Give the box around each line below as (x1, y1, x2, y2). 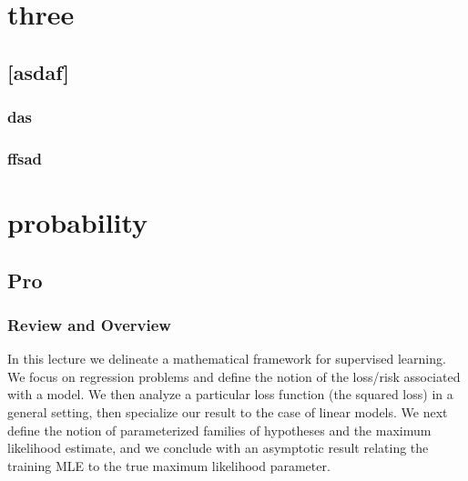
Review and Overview (7, 313, 171, 336)
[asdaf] (7, 57, 69, 85)
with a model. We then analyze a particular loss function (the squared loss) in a (7, 385, 453, 404)
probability (7, 204, 148, 241)
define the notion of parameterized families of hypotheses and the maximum (7, 420, 432, 439)
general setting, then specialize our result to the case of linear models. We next (7, 403, 448, 421)
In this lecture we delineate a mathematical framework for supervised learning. (7, 349, 446, 368)
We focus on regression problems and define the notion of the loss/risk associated (7, 366, 461, 386)
